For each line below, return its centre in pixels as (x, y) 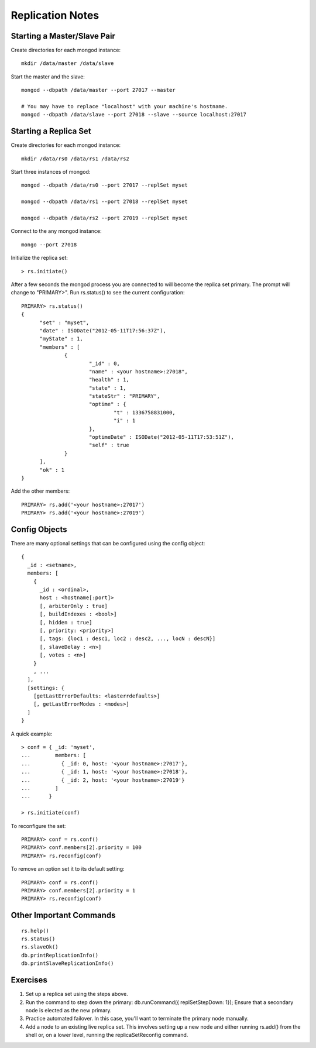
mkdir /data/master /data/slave (68, 63)
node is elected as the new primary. (68, 1010)
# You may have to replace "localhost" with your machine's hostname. (125, 106)
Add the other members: (40, 491)
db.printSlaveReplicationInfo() (68, 963)
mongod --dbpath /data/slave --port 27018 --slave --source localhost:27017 (134, 115)
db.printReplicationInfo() (60, 955)
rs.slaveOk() (40, 947)
